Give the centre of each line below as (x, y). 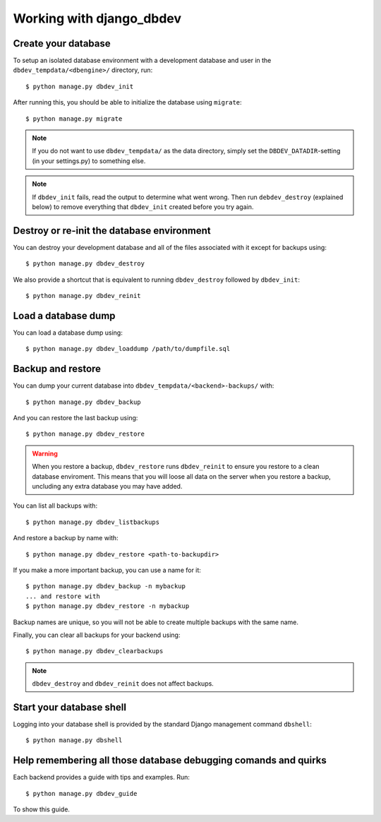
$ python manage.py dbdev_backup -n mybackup (106, 586)
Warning (45, 453)
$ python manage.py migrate (74, 119)
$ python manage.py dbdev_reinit (83, 296)
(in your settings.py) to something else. (89, 161)
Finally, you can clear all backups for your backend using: (97, 635)
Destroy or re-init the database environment (112, 231)
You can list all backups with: (55, 506)
